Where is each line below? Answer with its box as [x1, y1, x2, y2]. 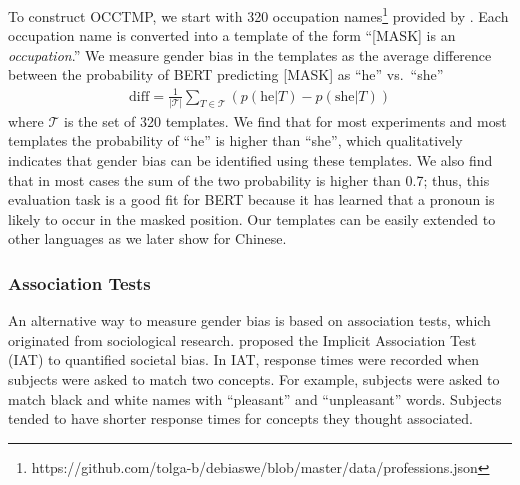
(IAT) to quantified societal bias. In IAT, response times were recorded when [8, 349, 480, 370]
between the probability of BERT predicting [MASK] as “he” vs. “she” [8, 64, 444, 85]
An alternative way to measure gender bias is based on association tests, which [8, 310, 491, 331]
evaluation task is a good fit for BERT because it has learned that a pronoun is [8, 189, 495, 210]
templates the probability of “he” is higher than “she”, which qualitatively [8, 130, 463, 151]
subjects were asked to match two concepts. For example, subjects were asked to [8, 369, 500, 390]
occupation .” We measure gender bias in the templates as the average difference [8, 44, 492, 65]
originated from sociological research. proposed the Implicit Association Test [8, 329, 477, 350]
